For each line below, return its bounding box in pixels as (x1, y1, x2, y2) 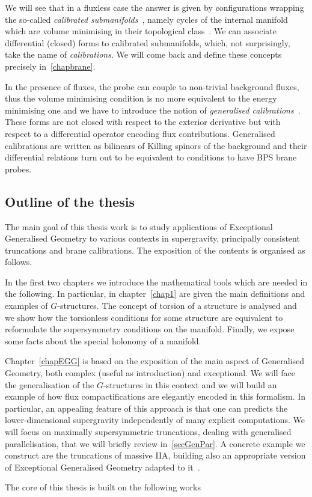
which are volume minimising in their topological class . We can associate (5, 25, 277, 37)
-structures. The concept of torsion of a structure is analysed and (57, 299, 297, 312)
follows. (5, 255, 32, 268)
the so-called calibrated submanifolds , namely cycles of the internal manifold (5, 13, 288, 25)
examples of (5, 299, 48, 312)
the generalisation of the (5, 378, 94, 391)
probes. (5, 162, 32, 175)
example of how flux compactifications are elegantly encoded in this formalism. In (5, 390, 306, 403)
